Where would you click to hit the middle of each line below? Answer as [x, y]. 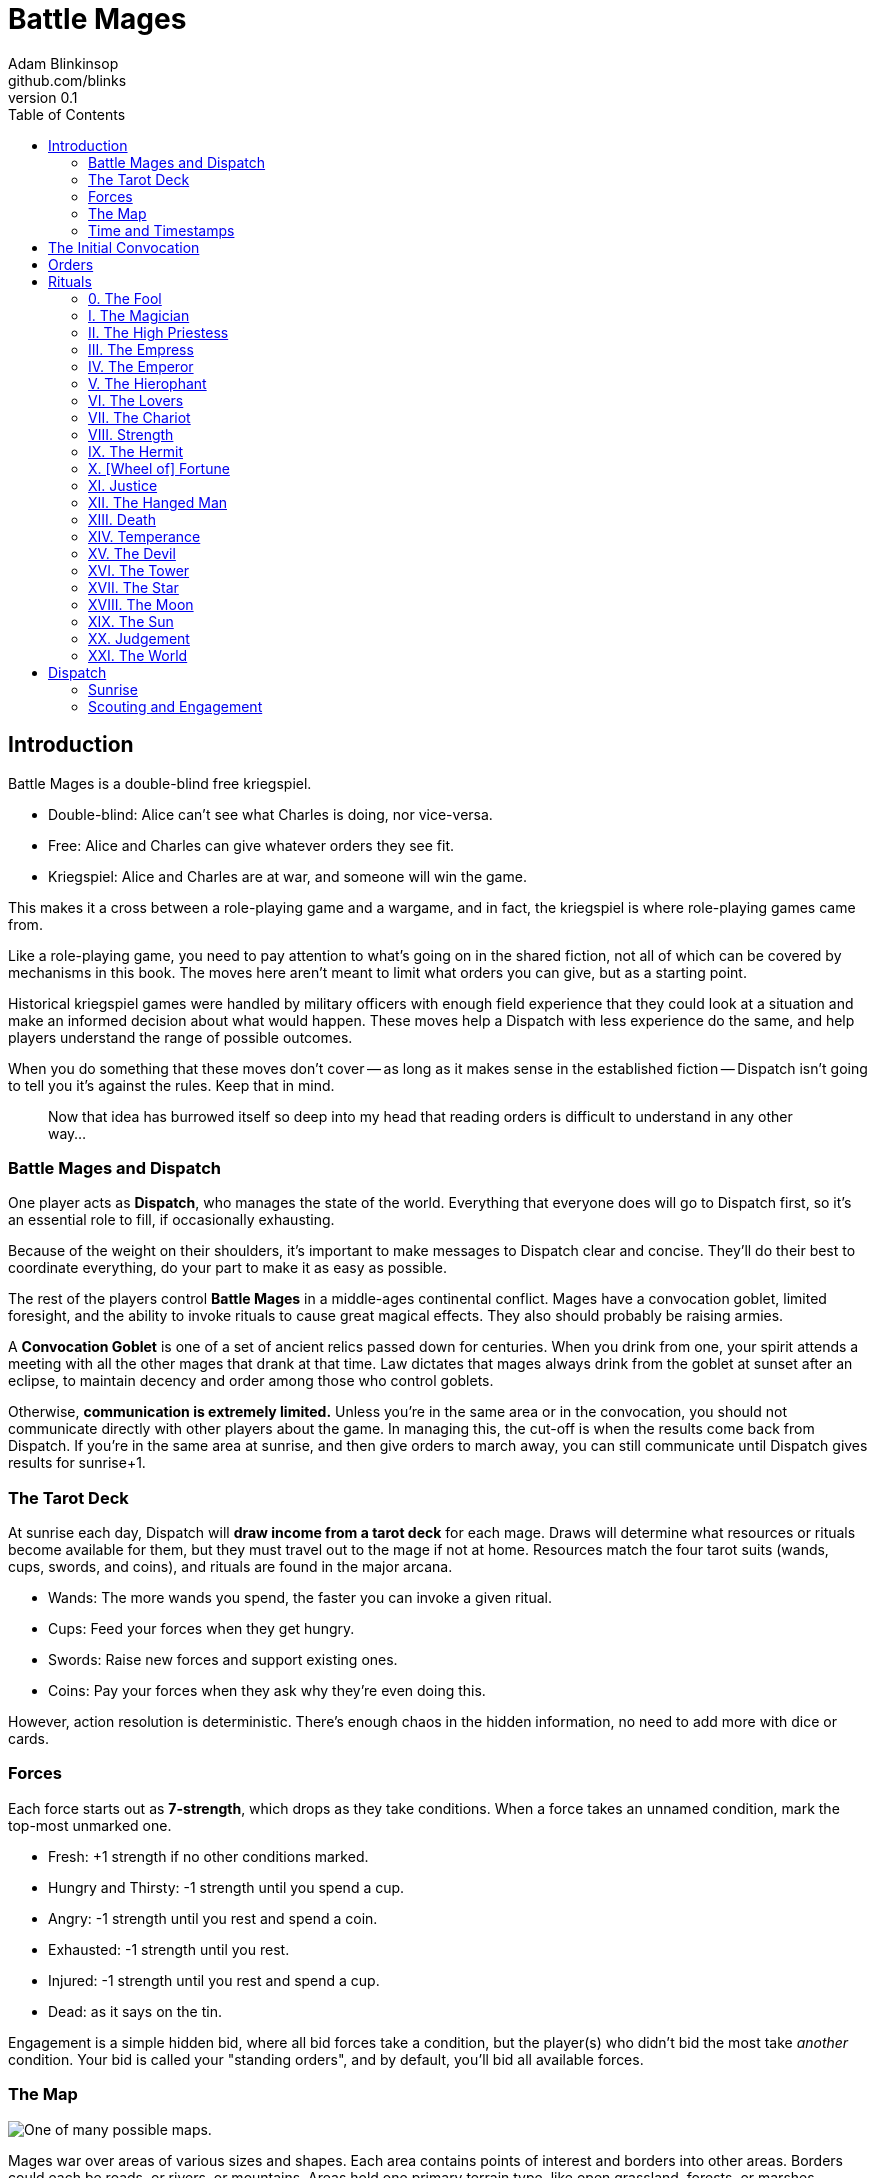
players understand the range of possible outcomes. [180, 1037]
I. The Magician [139, 315]
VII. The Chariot [139, 417]
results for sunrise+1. [77, 1463]
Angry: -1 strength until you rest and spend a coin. [213, 1918]
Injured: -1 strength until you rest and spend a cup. [214, 1980]
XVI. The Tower [139, 570]
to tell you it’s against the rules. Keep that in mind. [171, 1085]
